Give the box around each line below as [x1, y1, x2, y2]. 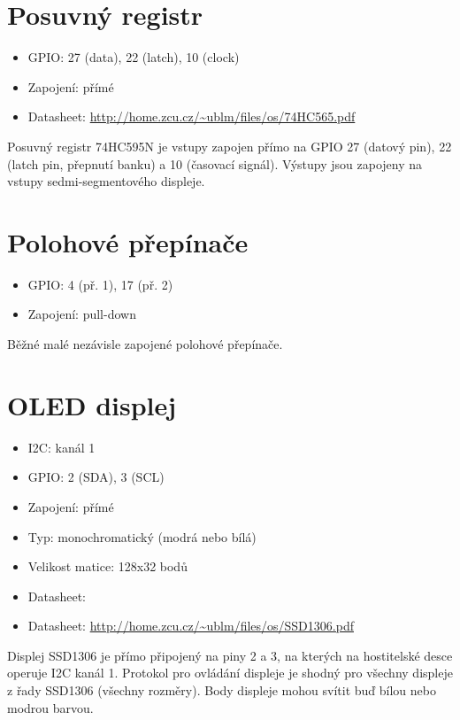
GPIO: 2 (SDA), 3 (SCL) [27, 468, 165, 486]
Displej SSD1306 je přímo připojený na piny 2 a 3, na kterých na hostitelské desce [7, 646, 453, 664]
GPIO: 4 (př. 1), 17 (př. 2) [27, 275, 173, 293]
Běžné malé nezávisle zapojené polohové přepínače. [7, 335, 283, 352]
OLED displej [7, 386, 177, 422]
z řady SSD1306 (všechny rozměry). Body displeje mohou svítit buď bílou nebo [7, 681, 436, 700]
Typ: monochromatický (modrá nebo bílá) [27, 527, 257, 546]
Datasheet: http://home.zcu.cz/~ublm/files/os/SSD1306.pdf [27, 616, 354, 635]
